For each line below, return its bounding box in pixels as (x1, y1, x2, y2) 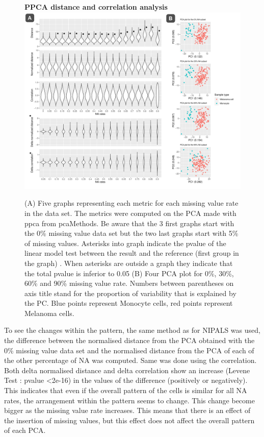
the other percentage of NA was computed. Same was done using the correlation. (4, 355, 257, 366)
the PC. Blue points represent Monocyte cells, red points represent (24, 298, 233, 308)
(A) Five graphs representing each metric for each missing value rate (24, 198, 239, 208)
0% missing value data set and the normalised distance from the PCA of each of (4, 345, 254, 355)
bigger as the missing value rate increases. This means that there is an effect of (4, 405, 251, 416)
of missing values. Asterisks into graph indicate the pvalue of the (24, 237, 226, 248)
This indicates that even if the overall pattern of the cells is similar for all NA (4, 385, 247, 396)
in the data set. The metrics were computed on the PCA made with (24, 207, 236, 218)
